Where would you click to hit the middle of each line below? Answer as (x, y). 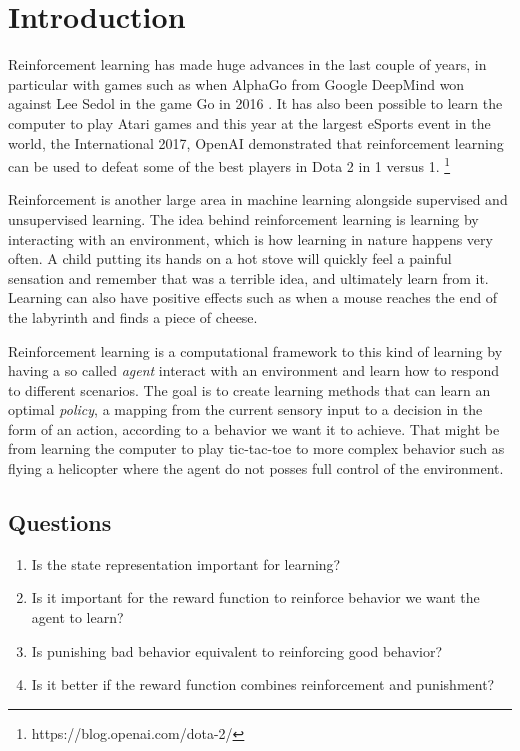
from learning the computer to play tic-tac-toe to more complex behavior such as (256, 448)
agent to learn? (77, 617)
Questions (60, 522)
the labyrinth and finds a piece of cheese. (133, 316)
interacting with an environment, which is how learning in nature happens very (250, 238)
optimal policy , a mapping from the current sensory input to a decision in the (245, 409)
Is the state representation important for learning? (186, 563)
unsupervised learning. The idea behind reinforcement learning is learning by (243, 218)
